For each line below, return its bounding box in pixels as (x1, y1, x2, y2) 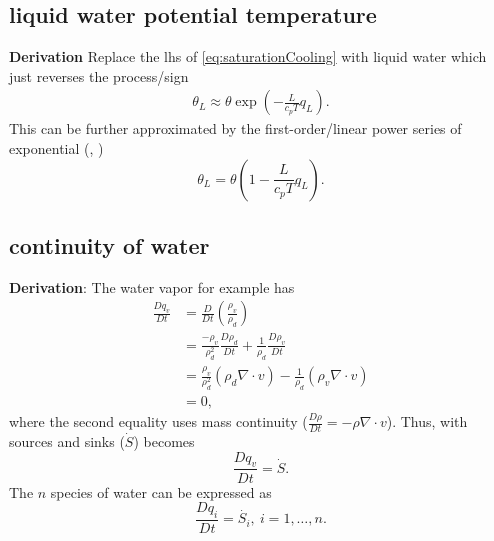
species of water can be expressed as (50, 481, 272, 502)
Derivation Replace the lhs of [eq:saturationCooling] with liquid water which (9, 46, 487, 67)
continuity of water (9, 230, 210, 260)
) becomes (133, 431, 195, 452)
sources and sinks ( (9, 431, 125, 452)
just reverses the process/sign (9, 65, 189, 86)
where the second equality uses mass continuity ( (9, 411, 308, 432)
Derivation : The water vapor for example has (9, 276, 295, 297)
